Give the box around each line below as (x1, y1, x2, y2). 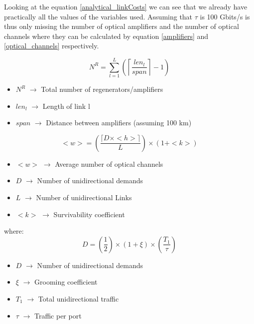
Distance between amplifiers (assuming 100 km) (46, 117, 192, 128)
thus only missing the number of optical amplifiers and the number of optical (4, 21, 239, 31)
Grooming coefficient (34, 277, 98, 287)
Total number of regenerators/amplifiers (41, 84, 163, 94)
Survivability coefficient (53, 209, 125, 219)
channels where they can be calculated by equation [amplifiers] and (4, 30, 209, 41)
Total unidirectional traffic (38, 294, 119, 304)
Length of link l (42, 100, 90, 111)
